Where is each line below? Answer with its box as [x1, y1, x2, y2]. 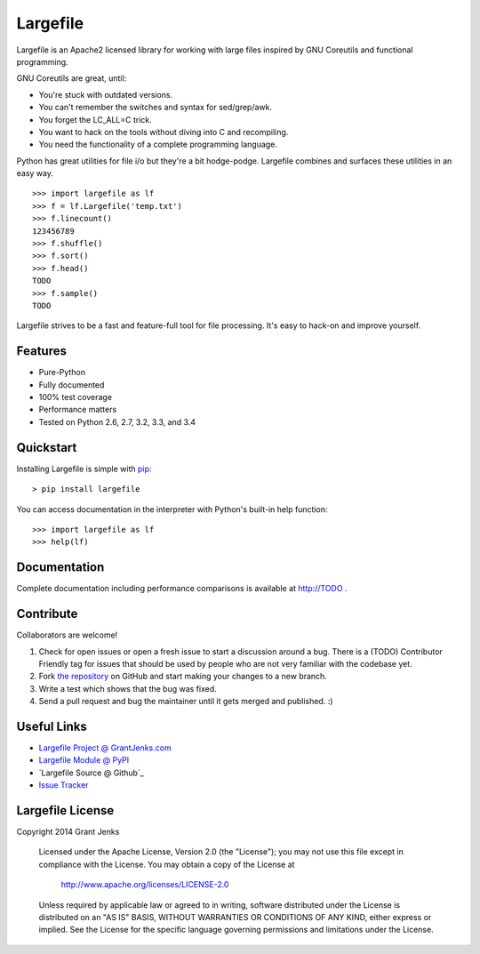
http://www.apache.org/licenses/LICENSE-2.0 [60, 879, 229, 890]
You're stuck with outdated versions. [38, 89, 173, 100]
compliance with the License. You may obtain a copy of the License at [38, 859, 295, 870]
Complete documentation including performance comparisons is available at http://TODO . [16, 583, 348, 594]
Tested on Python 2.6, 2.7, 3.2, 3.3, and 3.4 [38, 416, 196, 427]
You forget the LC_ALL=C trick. [38, 114, 153, 124]
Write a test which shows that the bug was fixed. [38, 683, 217, 693]
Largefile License [16, 803, 115, 818]
